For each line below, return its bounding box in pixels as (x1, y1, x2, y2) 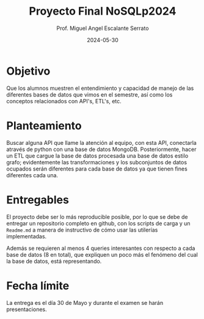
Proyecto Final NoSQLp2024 (29, 4, 177, 18)
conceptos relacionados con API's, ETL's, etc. (6, 97, 122, 105)
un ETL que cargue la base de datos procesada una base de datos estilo (6, 152, 189, 159)
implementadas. (6, 232, 47, 240)
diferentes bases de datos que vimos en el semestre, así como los (6, 90, 173, 98)
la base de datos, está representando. (6, 257, 102, 265)
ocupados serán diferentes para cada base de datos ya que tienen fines (6, 165, 188, 172)
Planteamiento (6, 119, 82, 133)
